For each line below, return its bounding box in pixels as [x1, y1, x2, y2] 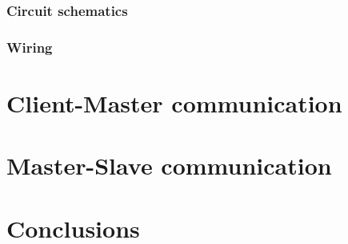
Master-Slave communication [6, 149, 332, 182]
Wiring [6, 37, 53, 57]
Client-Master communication [6, 86, 342, 119]
